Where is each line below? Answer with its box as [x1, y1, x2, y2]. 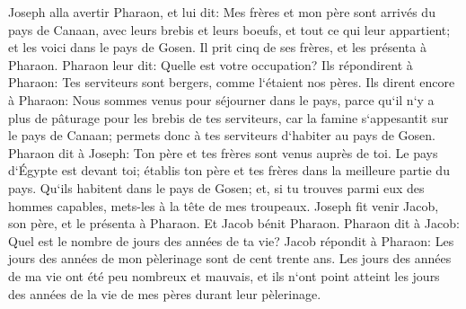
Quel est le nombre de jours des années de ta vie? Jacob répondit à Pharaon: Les [8, 231, 454, 250]
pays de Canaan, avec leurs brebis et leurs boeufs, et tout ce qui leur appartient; [8, 20, 451, 39]
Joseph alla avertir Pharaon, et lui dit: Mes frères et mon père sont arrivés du [8, 3, 435, 21]
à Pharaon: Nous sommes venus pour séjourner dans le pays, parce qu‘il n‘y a [8, 90, 435, 109]
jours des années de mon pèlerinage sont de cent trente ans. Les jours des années [8, 249, 452, 268]
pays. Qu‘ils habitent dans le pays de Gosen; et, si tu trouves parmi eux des [8, 178, 425, 197]
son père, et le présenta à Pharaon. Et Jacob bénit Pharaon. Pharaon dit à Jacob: [8, 214, 460, 233]
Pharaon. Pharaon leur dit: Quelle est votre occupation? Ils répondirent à [8, 55, 413, 74]
